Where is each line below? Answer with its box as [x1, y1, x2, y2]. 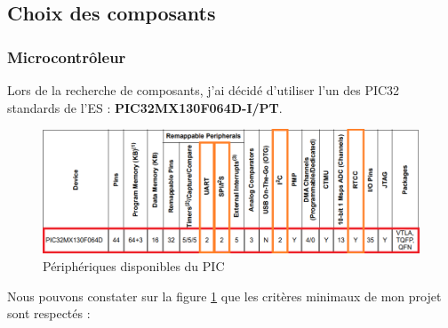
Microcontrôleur [7, 45, 126, 68]
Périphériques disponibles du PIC [43, 257, 225, 276]
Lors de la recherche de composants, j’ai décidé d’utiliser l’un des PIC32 [7, 81, 400, 99]
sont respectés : [7, 304, 91, 323]
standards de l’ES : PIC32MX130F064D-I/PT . [7, 98, 283, 116]
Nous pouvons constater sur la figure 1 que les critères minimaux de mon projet [7, 286, 442, 305]
